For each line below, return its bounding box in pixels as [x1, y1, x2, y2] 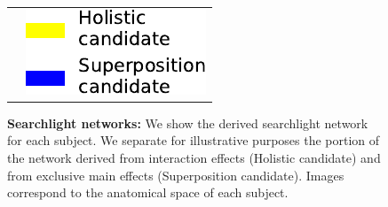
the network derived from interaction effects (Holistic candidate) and [7, 149, 381, 167]
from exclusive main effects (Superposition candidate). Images [7, 165, 344, 184]
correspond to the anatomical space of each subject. [7, 183, 289, 202]
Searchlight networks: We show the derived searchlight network [7, 113, 368, 132]
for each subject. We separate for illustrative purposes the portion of [7, 131, 380, 149]
